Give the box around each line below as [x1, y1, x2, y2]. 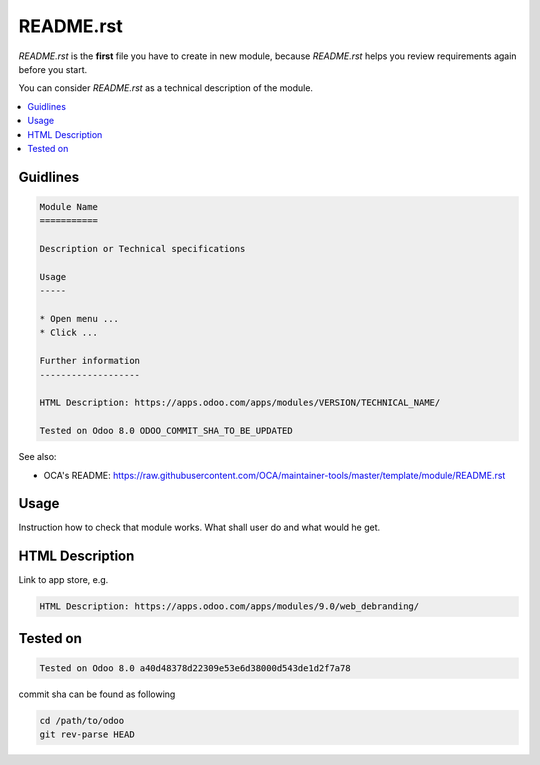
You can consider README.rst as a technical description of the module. [18, 82, 314, 94]
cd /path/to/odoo [39, 715, 125, 726]
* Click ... [39, 327, 99, 339]
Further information [39, 355, 140, 367]
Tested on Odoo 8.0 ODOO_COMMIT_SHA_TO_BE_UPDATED [39, 425, 294, 437]
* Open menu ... [39, 313, 120, 325]
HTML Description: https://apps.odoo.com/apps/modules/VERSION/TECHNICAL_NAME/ [39, 397, 441, 409]
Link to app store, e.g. [18, 574, 109, 586]
